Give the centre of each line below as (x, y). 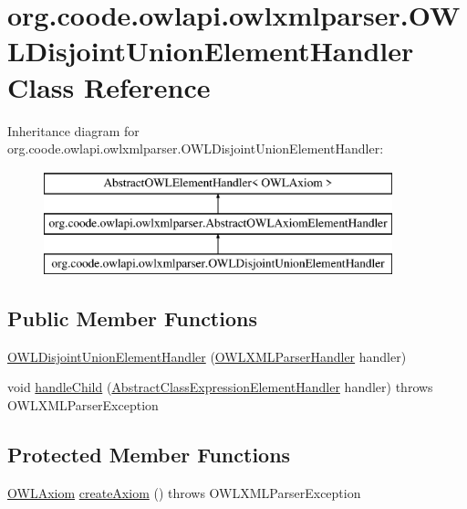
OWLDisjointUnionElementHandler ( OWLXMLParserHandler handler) (207, 356)
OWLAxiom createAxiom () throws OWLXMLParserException (184, 492)
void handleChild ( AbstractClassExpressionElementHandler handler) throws (220, 387)
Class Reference (109, 86)
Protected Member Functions (149, 455)
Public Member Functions (132, 318)
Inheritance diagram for (73, 130)
